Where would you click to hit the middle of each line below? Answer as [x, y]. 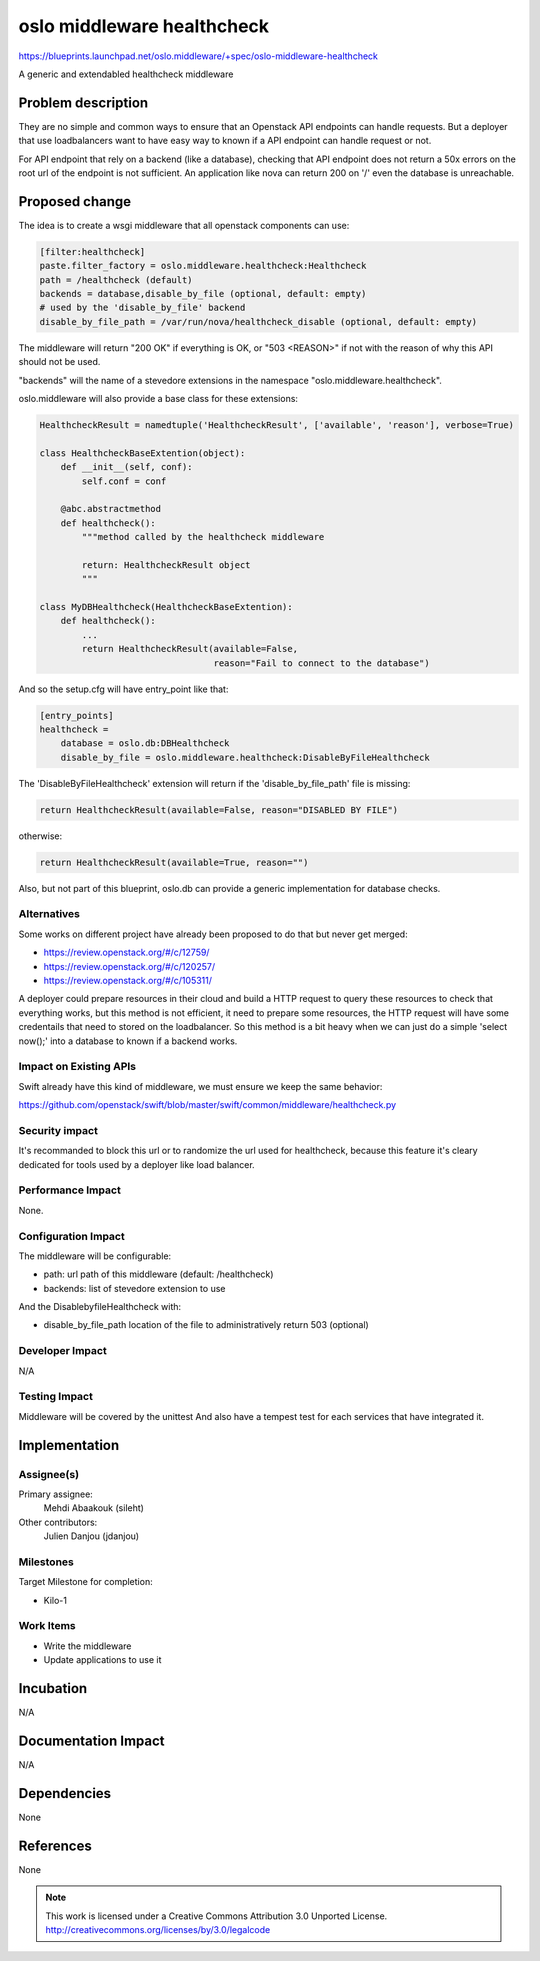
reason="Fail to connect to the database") [321, 663]
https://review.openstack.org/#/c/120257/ [129, 966]
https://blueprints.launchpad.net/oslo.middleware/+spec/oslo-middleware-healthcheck [198, 56]
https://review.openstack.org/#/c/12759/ [126, 952]
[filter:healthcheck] [92, 251]
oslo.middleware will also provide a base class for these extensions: [158, 399]
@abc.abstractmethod [111, 509]
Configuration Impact [71, 1236]
